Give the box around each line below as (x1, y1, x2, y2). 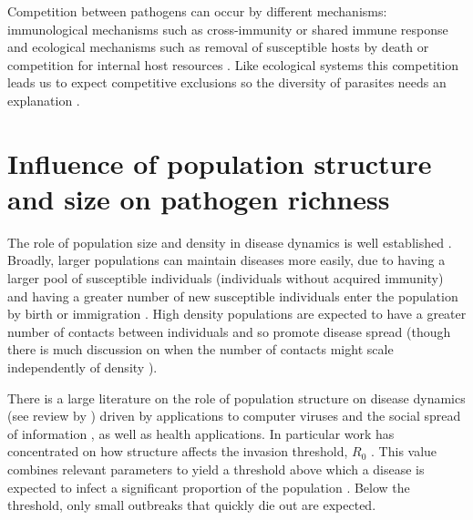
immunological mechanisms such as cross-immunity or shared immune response (7, 19, 448, 38)
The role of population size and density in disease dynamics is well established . (7, 232, 452, 251)
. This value (371, 442, 437, 461)
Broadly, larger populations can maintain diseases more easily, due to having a (7, 250, 446, 270)
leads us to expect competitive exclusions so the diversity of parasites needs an (7, 73, 447, 92)
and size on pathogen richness (7, 179, 390, 217)
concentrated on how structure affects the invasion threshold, (7, 442, 348, 461)
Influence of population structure (7, 144, 432, 181)
